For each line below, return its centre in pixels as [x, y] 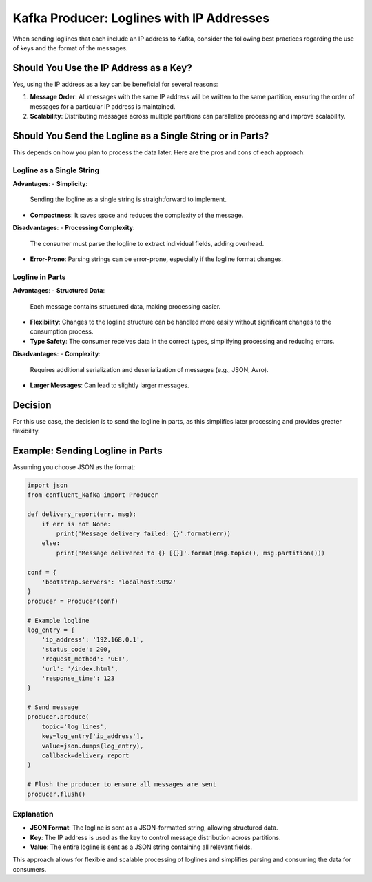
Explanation [33, 814]
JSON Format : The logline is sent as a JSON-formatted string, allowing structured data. [154, 828]
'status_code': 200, [76, 649]
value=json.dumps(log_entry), [93, 746]
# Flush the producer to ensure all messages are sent [122, 784]
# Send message [53, 707]
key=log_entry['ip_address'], [93, 736]
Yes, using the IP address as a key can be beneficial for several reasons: [115, 84]
